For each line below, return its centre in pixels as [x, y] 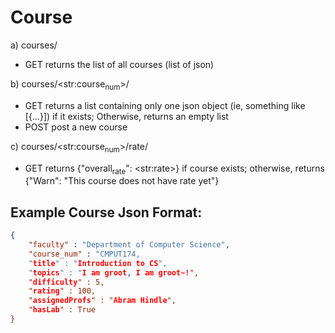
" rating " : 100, [62, 291]
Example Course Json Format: [106, 212]
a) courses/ [34, 45]
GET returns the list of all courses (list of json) [119, 64]
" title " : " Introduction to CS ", [98, 263]
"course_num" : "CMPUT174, [84, 254]
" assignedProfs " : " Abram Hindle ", [102, 301]
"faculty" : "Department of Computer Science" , [129, 245]
